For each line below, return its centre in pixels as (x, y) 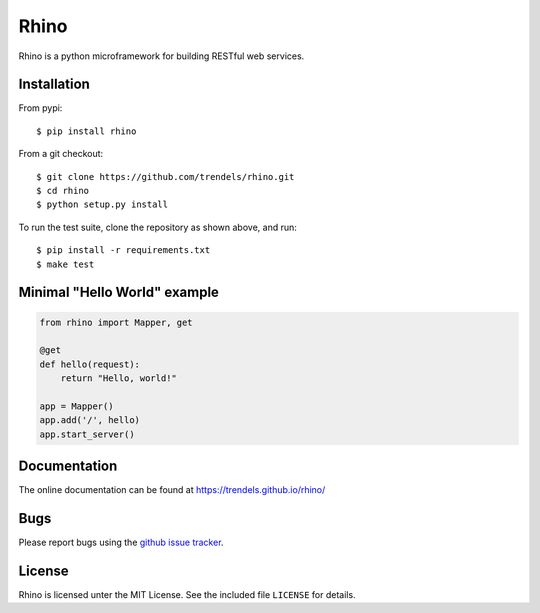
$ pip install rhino (86, 131)
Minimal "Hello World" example (119, 292)
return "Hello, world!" (118, 378)
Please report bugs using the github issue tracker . (121, 542)
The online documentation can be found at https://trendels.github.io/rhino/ (172, 490)
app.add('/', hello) (89, 420)
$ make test (65, 264)
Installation (54, 84)
